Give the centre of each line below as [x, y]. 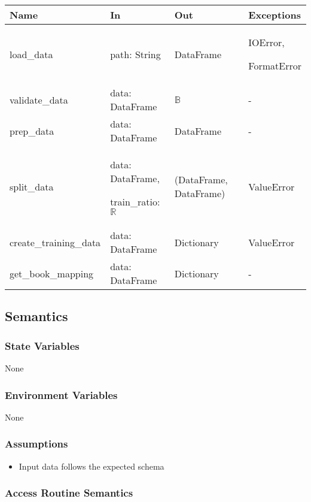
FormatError [275, 66]
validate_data [39, 99]
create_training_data [55, 242]
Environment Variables [61, 394]
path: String [135, 54]
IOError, [266, 42]
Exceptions [275, 15]
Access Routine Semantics [69, 493]
